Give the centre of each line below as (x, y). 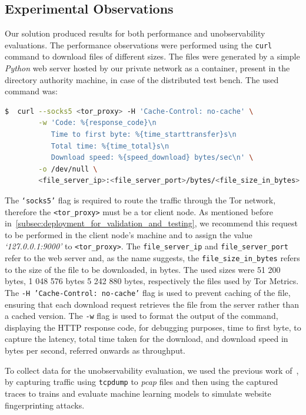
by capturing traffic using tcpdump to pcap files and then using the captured (142, 382)
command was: (31, 91)
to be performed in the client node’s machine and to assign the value (129, 234)
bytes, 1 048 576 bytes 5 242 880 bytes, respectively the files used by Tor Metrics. (152, 281)
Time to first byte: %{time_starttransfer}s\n (144, 135)
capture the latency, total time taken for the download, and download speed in (147, 339)
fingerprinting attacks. (45, 405)
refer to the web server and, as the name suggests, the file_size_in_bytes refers (152, 258)
